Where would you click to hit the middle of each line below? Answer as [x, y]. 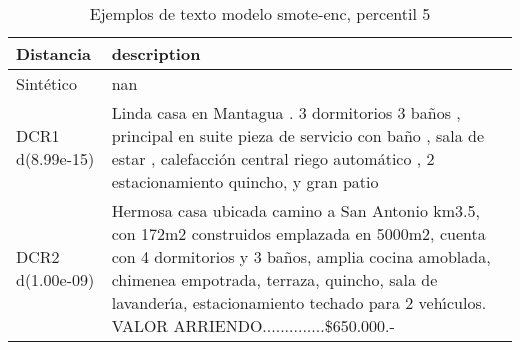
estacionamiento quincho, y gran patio [245, 181]
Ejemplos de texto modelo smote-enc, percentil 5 [260, 13]
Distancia [54, 53]
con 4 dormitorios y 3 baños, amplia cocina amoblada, [301, 256]
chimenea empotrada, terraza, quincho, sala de [274, 279]
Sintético [46, 83]
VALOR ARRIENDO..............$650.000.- [253, 325]
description [156, 53]
